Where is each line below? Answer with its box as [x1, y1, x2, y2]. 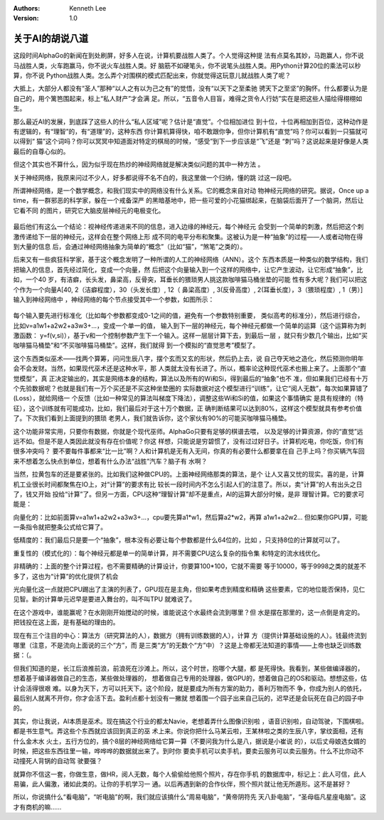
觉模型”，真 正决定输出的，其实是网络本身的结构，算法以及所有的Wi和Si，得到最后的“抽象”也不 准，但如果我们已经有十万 [13, 374, 368, 383]
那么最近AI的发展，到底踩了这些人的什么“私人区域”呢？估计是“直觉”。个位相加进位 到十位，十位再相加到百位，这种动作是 [13, 117, 369, 126]
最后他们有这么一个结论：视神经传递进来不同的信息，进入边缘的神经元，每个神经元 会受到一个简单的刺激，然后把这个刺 [13, 223, 364, 231]
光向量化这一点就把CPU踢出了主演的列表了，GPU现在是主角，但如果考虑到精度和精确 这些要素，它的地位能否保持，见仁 [13, 585, 366, 594]
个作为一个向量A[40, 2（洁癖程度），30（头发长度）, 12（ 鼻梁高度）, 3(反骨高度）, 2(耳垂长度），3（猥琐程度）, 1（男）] [13, 285, 363, 294]
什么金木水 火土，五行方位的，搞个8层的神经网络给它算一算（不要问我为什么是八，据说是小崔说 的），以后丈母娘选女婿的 [13, 737, 366, 745]
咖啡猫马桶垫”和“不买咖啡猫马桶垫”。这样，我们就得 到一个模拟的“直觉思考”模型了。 [13, 341, 260, 350]
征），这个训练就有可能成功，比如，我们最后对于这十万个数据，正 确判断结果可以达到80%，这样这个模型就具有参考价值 [13, 404, 363, 412]
